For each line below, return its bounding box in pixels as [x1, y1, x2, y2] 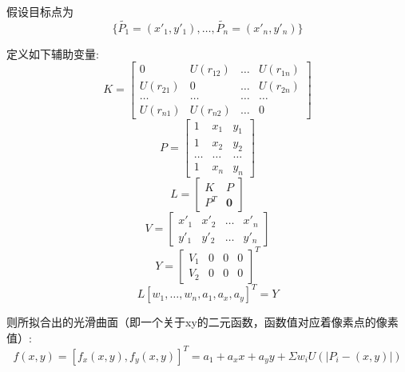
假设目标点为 [6, 3, 73, 19]
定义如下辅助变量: [6, 45, 99, 62]
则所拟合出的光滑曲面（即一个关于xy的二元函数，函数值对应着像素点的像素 [6, 314, 399, 330]
